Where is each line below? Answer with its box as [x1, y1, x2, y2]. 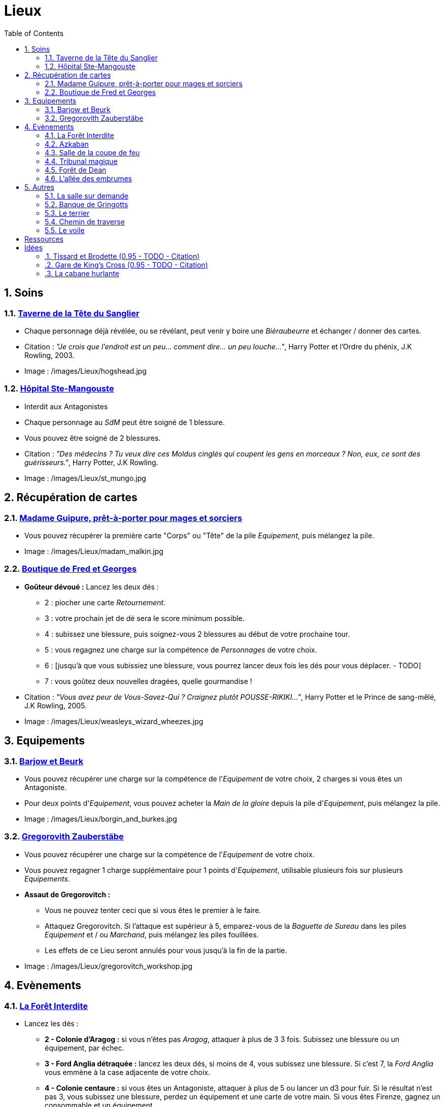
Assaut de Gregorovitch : [24, 890, 111, 899]
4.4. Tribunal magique [45, 156, 118, 166]
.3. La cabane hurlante [45, 269, 119, 278]
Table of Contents [4, 28, 64, 38]
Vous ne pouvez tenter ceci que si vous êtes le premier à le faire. [45, 905, 261, 915]
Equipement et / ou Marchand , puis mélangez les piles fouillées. [45, 930, 259, 939]
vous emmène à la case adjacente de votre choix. [45, 1067, 211, 1077]
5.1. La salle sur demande [45, 191, 129, 200]
